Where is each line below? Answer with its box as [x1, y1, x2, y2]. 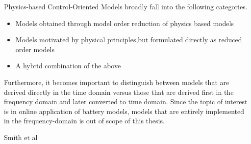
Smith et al [4, 132, 38, 142]
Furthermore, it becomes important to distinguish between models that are [4, 77, 229, 87]
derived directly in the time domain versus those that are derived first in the [4, 86, 234, 97]
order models [15, 44, 54, 54]
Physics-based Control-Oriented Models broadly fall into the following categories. [4, 1, 248, 11]
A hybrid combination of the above [15, 60, 121, 71]
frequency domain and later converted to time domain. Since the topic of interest [4, 96, 248, 107]
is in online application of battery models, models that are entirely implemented [4, 106, 244, 116]
